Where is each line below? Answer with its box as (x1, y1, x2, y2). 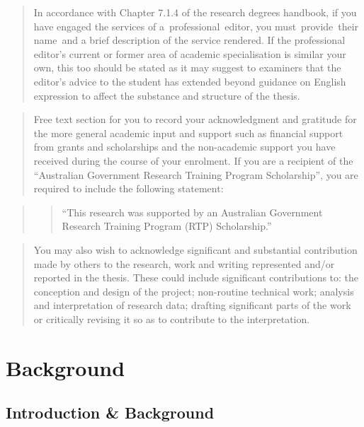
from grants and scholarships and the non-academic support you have (33, 139, 336, 154)
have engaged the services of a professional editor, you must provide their (33, 18, 359, 33)
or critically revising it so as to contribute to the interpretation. (33, 311, 310, 326)
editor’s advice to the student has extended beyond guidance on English (33, 74, 346, 88)
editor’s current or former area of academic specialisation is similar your (33, 46, 346, 61)
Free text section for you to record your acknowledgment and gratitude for (33, 112, 357, 127)
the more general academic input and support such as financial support (33, 125, 343, 140)
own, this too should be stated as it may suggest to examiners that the (33, 60, 341, 75)
